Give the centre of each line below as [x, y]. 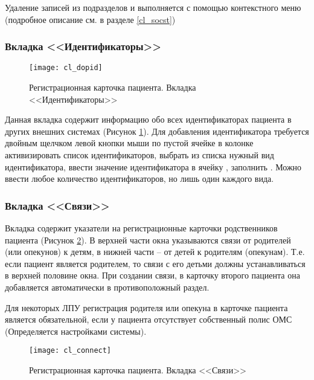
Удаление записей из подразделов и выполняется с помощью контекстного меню [153, 7]
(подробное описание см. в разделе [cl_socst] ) [90, 19]
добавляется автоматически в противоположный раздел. [107, 287]
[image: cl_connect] [70, 351]
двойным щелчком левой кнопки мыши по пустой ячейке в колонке [129, 143]
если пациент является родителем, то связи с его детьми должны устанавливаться [155, 263]
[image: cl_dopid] [66, 68]
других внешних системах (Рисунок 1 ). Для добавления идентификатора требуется [157, 131]
